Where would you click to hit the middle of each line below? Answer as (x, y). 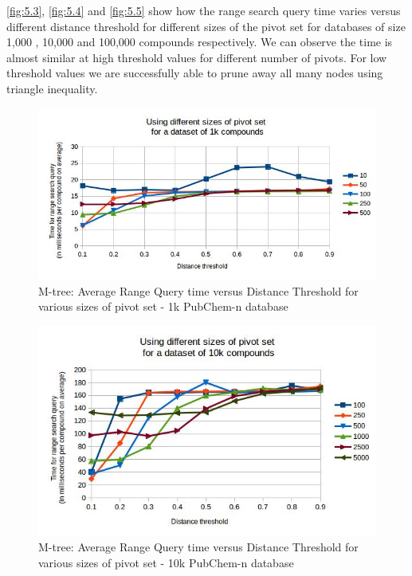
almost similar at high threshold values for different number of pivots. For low (197, 57)
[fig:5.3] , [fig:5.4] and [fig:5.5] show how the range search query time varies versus (204, 10)
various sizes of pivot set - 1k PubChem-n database (163, 306)
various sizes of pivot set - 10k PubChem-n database (166, 562)
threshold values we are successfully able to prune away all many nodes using (195, 73)
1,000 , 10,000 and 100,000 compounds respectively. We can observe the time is (200, 42)
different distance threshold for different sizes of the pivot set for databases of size (206, 26)
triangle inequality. (52, 88)
